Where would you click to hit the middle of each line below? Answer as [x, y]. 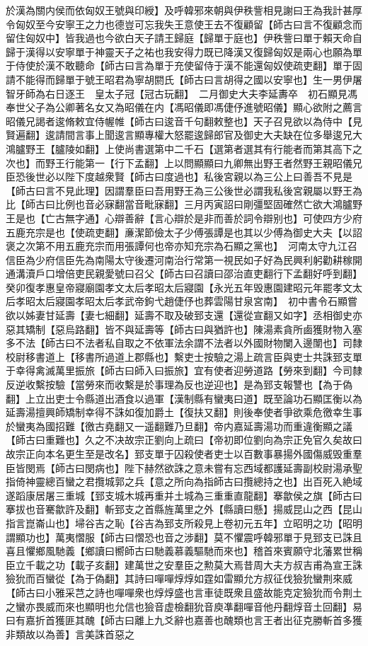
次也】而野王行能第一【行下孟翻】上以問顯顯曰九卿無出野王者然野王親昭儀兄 [184, 162]
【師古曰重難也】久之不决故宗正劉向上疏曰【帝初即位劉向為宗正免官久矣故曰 [184, 440]
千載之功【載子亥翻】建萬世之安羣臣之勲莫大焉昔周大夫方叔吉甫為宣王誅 [194, 564]
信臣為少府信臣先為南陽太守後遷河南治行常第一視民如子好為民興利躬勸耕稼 [179, 259]
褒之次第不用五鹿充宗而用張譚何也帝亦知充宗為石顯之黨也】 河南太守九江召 [182, 246]
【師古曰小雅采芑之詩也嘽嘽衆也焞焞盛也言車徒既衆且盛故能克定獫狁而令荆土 [184, 592]
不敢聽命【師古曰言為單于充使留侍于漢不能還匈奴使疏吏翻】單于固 [208, 65]
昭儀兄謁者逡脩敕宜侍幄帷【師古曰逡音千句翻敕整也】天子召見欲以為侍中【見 [184, 121]
